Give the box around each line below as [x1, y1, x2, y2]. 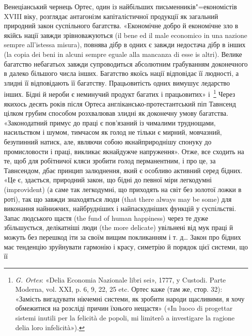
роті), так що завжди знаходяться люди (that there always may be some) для [4, 194, 232, 204]
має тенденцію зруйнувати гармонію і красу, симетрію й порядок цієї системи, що [4, 241, 248, 251]
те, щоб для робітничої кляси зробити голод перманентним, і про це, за [4, 156, 216, 166]
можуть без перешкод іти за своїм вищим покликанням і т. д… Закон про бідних [4, 231, 241, 242]
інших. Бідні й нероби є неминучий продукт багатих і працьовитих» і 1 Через [4, 88, 236, 99]
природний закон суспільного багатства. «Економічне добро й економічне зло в [4, 20, 238, 31]
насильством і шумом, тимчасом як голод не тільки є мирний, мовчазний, [4, 127, 222, 137]
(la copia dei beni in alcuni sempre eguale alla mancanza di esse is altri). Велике [4, 49, 242, 59]
